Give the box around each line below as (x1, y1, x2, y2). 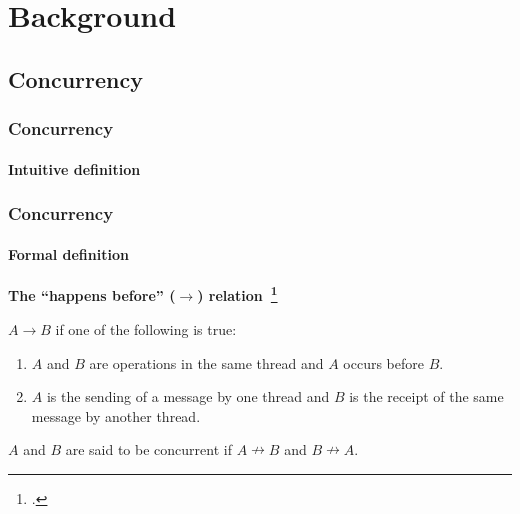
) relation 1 (197, 282, 278, 306)
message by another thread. (31, 405, 201, 426)
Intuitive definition (8, 158, 141, 179)
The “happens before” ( (8, 285, 176, 306)
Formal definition (8, 243, 129, 264)
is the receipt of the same (349, 386, 504, 407)
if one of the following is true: (55, 319, 237, 340)
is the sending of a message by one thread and (46, 386, 330, 407)
